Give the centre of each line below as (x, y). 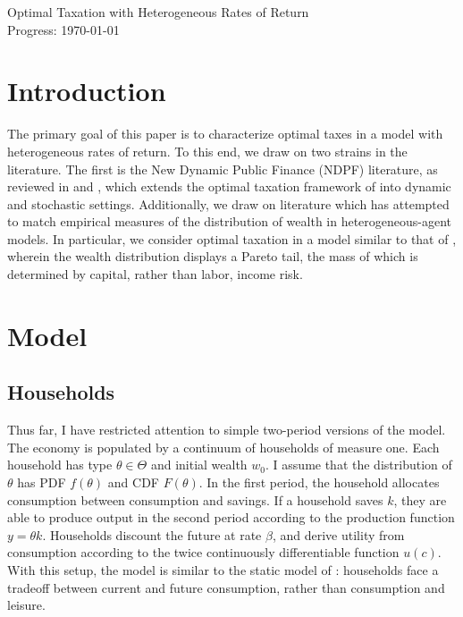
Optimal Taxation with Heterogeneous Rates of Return (158, 12)
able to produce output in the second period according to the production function (231, 517)
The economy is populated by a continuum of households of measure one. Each (223, 447)
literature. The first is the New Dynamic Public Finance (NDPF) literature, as (223, 169)
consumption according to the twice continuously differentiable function (203, 552)
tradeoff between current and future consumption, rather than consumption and (226, 587)
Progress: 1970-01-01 (63, 29)
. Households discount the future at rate (152, 534)
